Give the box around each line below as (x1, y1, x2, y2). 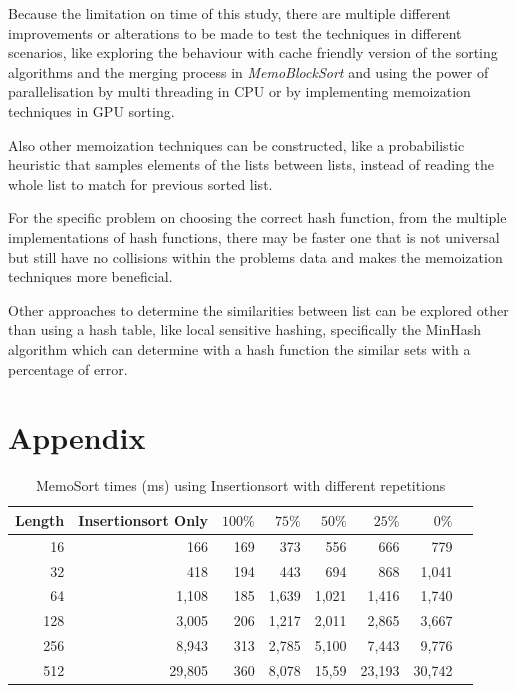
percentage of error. (8, 358, 128, 379)
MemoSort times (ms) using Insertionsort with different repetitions (36, 475, 446, 496)
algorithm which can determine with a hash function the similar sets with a (8, 338, 471, 359)
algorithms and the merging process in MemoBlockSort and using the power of (8, 61, 489, 82)
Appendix (8, 417, 146, 458)
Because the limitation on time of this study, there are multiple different (8, 3, 451, 23)
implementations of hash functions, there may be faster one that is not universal (8, 226, 500, 247)
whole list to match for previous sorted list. (8, 173, 273, 194)
